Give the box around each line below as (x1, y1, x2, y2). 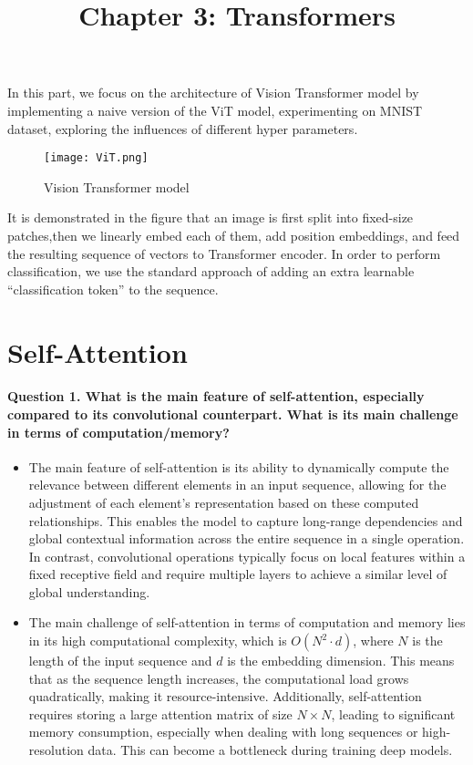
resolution (28, 740, 84, 760)
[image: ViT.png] (44, 151, 149, 165)
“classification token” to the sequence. (7, 279, 219, 298)
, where (353, 631, 394, 650)
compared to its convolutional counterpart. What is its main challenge (7, 404, 458, 423)
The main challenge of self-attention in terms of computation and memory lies (28, 613, 466, 632)
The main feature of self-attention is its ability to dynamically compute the (28, 457, 449, 476)
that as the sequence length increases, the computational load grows (28, 668, 409, 687)
